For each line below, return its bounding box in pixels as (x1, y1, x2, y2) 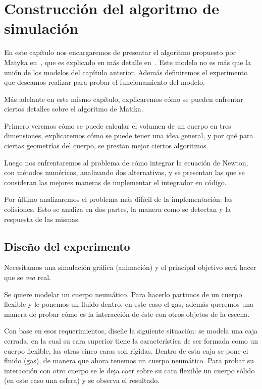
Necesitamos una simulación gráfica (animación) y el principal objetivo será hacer (4, 262, 256, 272)
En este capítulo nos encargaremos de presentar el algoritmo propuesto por (4, 47, 236, 58)
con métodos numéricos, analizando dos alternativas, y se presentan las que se (4, 167, 245, 178)
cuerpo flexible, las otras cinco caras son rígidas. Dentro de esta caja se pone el (4, 345, 248, 356)
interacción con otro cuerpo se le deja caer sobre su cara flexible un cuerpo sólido (4, 365, 255, 375)
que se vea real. (4, 272, 51, 283)
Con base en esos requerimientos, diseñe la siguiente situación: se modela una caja (4, 325, 258, 336)
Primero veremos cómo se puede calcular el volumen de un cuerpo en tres (4, 120, 231, 131)
